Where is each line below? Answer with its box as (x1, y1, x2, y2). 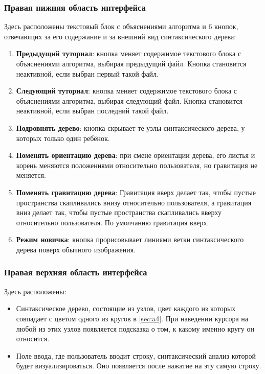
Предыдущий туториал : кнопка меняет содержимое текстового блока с (16, 48, 241, 59)
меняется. (16, 170, 46, 180)
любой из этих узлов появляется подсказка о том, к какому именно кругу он (16, 323, 254, 334)
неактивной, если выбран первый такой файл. (16, 68, 159, 79)
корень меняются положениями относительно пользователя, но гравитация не (16, 159, 258, 170)
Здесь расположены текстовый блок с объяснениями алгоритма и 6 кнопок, (4, 21, 238, 32)
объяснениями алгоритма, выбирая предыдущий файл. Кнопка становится (16, 58, 247, 68)
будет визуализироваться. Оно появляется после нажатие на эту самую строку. (16, 360, 261, 371)
